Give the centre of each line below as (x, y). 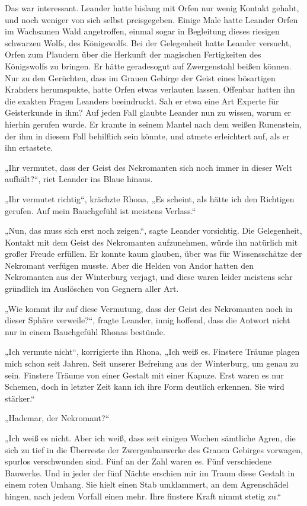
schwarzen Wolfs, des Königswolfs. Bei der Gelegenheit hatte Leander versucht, (148, 42)
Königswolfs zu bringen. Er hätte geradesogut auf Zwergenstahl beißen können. (148, 66)
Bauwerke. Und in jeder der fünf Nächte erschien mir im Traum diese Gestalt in (150, 472)
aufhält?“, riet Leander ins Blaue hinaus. (79, 179)
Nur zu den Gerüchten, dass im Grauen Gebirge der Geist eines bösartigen (140, 77)
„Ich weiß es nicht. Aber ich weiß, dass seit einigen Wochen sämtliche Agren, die (150, 438)
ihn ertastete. (29, 147)
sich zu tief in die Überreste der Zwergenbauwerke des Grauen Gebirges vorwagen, (154, 449)
